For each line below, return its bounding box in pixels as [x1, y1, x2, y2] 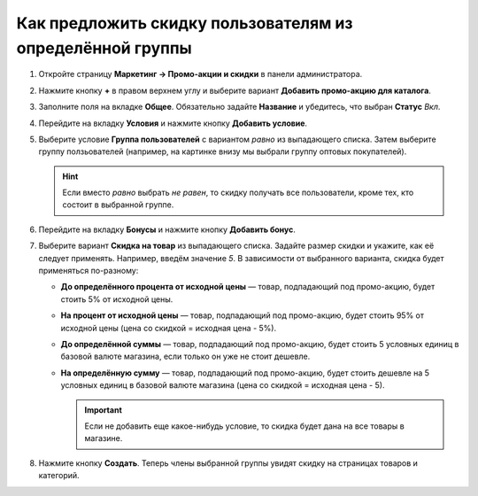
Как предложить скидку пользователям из [16, 13, 353, 33]
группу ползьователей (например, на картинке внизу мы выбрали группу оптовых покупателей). [38, 146, 407, 157]
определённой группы [16, 38, 192, 58]
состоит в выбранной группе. [62, 199, 174, 210]
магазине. [84, 433, 123, 444]
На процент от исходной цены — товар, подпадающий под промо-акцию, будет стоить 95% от [60, 310, 425, 321]
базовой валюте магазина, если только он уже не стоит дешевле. [60, 351, 311, 362]
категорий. [38, 470, 80, 481]
